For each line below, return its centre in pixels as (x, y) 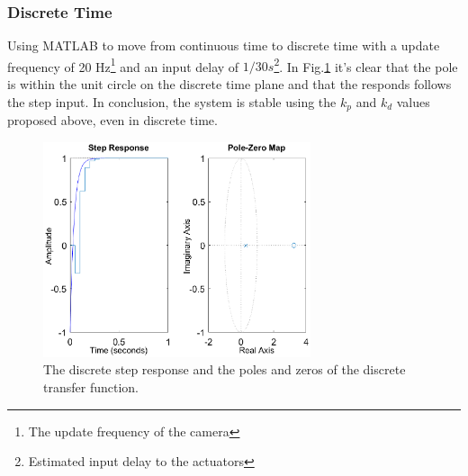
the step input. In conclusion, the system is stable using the (172, 101)
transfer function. (91, 386)
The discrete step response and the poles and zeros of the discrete (225, 369)
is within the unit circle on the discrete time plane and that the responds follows (229, 84)
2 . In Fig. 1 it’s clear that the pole (366, 65)
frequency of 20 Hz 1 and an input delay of (123, 65)
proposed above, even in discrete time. (112, 120)
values (413, 101)
